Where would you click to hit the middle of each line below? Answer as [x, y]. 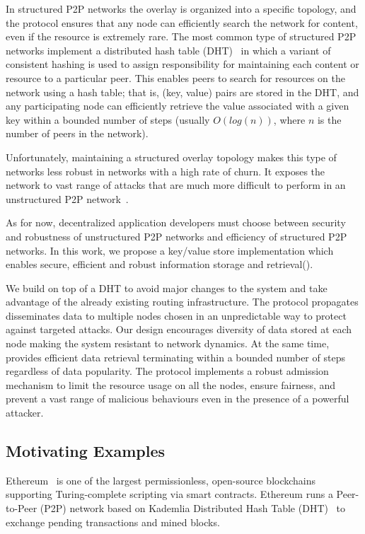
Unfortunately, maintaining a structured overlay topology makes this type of [171, 157]
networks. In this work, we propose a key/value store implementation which [170, 250]
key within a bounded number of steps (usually [108, 119]
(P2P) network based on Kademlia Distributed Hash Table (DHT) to [193, 508]
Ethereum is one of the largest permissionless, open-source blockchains [161, 480]
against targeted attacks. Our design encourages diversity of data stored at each [179, 329]
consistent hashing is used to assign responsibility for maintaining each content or [182, 64]
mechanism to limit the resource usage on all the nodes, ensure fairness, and [171, 384]
